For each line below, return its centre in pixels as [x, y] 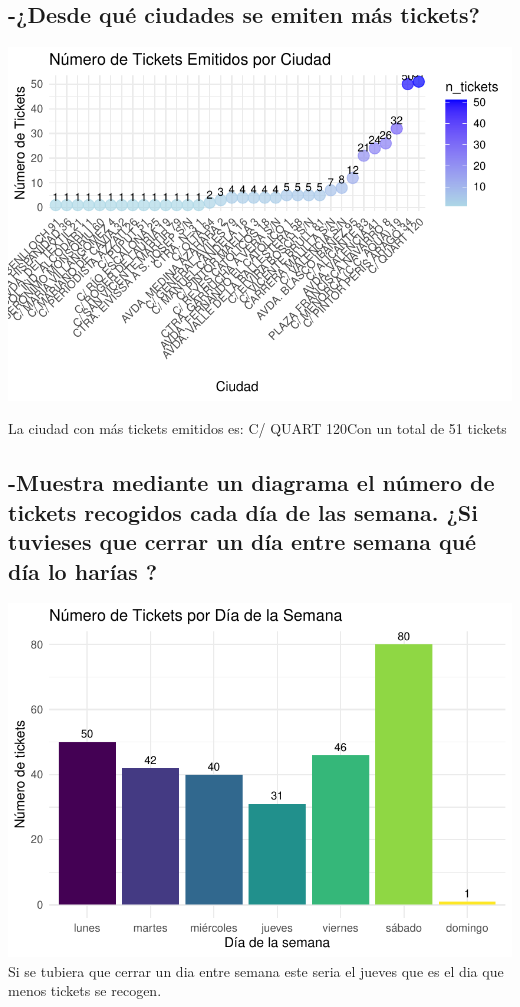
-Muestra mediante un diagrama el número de [251, 482]
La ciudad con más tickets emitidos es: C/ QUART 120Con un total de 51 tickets [257, 428]
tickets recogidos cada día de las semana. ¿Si [243, 511]
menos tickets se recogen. [85, 990]
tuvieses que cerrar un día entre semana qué [242, 541]
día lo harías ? [83, 570]
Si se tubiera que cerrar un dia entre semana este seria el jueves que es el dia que [256, 970]
